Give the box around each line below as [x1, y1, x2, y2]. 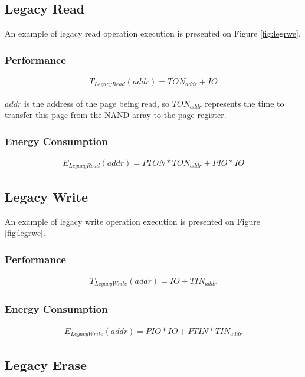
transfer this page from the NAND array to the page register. [5, 109, 227, 121]
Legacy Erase [5, 355, 87, 373]
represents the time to [205, 97, 284, 109]
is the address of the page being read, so [24, 97, 170, 109]
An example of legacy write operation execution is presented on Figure [5, 215, 260, 227]
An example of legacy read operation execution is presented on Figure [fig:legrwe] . [5, 27, 301, 40]
